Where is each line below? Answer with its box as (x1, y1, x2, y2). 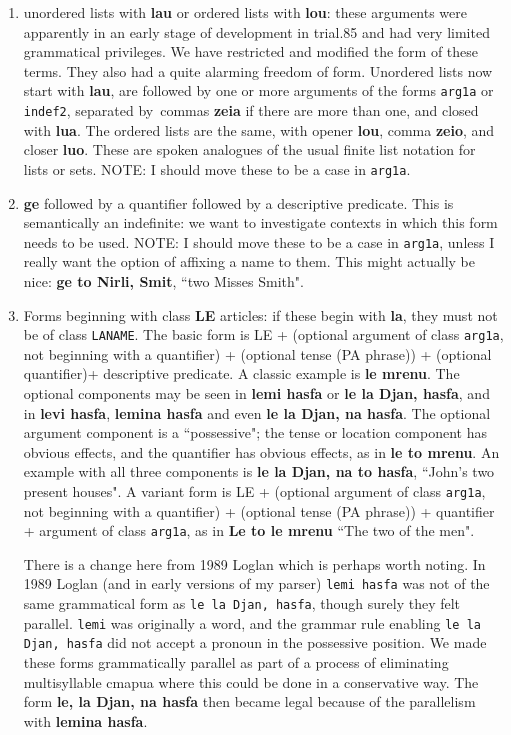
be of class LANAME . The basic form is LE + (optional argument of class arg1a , (23, 324, 504, 345)
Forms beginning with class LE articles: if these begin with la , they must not (23, 304, 498, 325)
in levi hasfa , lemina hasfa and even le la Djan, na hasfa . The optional (23, 402, 491, 423)
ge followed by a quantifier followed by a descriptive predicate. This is (23, 192, 454, 213)
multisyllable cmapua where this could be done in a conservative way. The (23, 671, 479, 692)
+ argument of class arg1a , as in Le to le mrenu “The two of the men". (23, 520, 475, 541)
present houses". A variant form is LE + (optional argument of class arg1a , (23, 480, 486, 501)
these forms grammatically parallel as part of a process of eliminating (23, 652, 449, 673)
